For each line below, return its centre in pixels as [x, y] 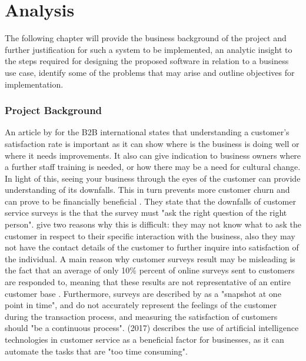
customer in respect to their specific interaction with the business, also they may [150, 235]
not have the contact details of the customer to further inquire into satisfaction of [152, 247]
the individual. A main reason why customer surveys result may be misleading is [150, 258]
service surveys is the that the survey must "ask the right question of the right [146, 213]
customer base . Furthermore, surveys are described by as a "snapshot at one [143, 293]
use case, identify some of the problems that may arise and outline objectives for [150, 72]
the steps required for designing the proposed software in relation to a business [147, 61]
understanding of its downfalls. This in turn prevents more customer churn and [147, 190]
